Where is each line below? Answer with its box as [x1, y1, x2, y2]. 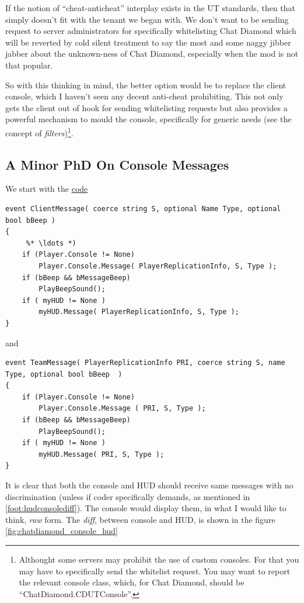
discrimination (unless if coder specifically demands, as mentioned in [5, 490, 250, 502]
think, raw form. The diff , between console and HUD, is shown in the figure [5, 513, 275, 525]
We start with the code [5, 182, 88, 195]
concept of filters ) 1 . [5, 125, 74, 139]
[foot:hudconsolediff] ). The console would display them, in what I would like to [5, 502, 286, 514]
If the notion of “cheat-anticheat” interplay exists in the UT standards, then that [5, 2, 295, 13]
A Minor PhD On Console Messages [5, 155, 229, 173]
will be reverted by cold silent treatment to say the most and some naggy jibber [5, 36, 291, 48]
